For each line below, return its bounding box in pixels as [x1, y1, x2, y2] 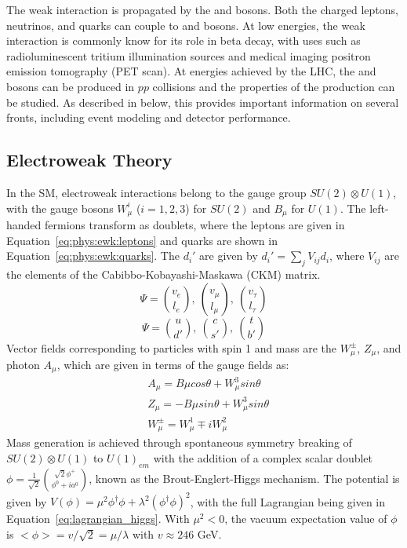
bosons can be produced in [6, 78, 135, 94]
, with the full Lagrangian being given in [190, 493, 386, 510]
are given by [199, 247, 258, 264]
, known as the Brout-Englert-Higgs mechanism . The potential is [89, 469, 400, 486]
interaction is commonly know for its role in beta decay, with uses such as [6, 32, 361, 49]
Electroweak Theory [6, 148, 173, 172]
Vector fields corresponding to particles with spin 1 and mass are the [6, 339, 337, 356]
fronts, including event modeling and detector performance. [6, 109, 291, 126]
